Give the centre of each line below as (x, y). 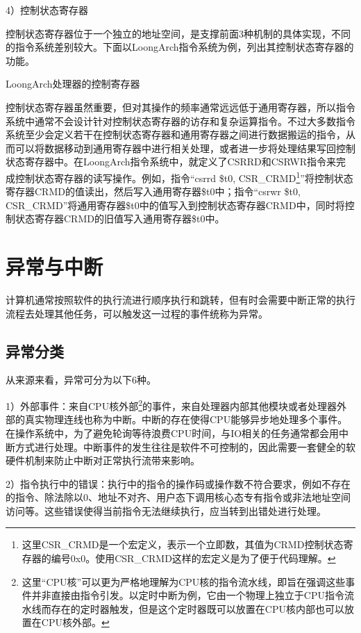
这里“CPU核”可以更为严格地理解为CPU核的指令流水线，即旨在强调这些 (184, 581)
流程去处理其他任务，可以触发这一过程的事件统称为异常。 (137, 313)
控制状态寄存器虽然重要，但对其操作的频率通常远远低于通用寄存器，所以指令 (180, 107)
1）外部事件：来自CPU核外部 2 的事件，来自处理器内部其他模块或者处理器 (171, 405)
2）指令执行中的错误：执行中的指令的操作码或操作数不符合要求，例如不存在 (178, 483)
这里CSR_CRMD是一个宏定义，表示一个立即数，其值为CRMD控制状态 (183, 544)
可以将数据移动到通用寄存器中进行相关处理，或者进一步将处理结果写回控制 (185, 148)
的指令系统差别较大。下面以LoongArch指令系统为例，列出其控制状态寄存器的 (180, 47)
